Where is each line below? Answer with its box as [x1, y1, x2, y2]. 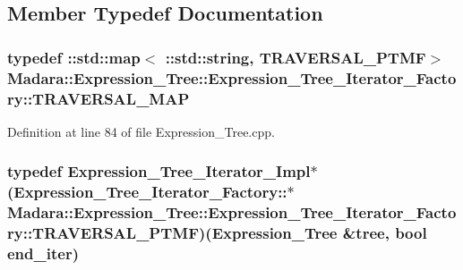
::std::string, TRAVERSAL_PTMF [165, 46, 426, 68]
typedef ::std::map [7, 46, 141, 68]
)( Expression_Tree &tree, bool [199, 222, 427, 244]
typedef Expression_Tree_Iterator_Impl [7, 160, 311, 182]
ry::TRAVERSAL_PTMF [7, 222, 200, 244]
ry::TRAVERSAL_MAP [7, 87, 190, 109]
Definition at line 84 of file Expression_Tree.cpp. [7, 122, 275, 140]
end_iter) [7, 242, 79, 265]
